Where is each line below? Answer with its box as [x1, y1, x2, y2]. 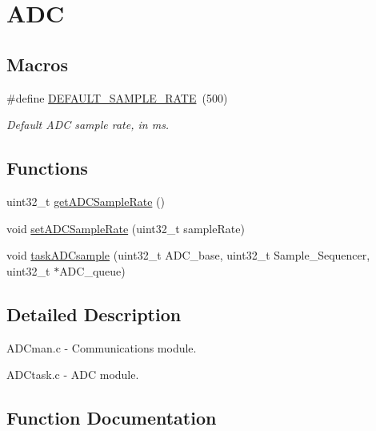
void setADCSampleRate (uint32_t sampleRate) [6, 220, 245, 236]
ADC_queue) [59, 262, 126, 279]
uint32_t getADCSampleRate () [6, 192, 165, 209]
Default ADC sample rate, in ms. [6, 116, 170, 133]
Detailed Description [6, 301, 182, 326]
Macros [6, 51, 68, 76]
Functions [6, 155, 88, 180]
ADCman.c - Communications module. [6, 339, 197, 356]
